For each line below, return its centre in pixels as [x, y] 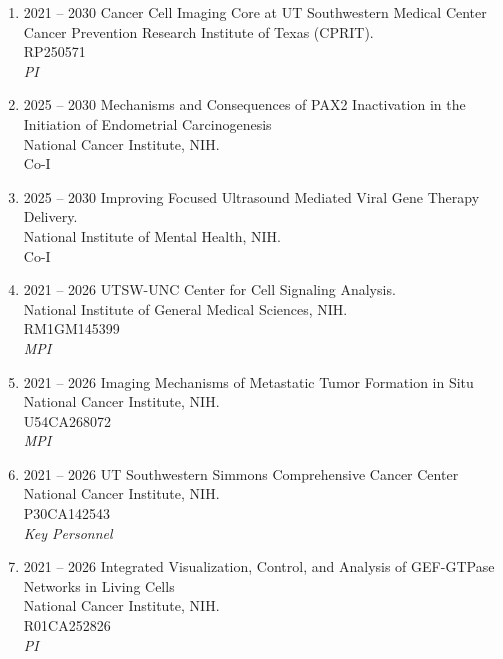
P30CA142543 [66, 513]
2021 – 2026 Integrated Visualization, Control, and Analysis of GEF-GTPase [259, 566]
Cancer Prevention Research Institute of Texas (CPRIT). [198, 31]
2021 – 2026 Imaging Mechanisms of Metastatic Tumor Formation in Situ [248, 381]
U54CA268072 [67, 420]
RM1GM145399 [71, 328]
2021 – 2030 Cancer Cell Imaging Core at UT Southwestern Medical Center [255, 12]
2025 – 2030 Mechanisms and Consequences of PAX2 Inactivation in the [244, 104]
